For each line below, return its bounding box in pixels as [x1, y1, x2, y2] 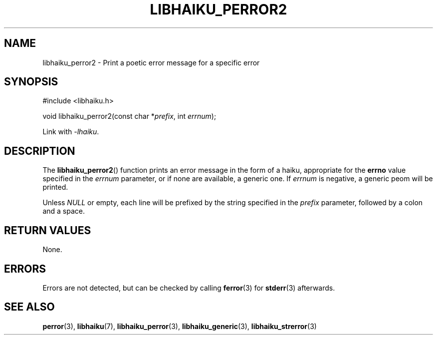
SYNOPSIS [4, 75, 58, 88]
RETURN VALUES [4, 224, 91, 237]
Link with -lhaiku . [42, 127, 99, 136]
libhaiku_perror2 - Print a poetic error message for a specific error [42, 58, 260, 67]
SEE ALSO [4, 301, 55, 314]
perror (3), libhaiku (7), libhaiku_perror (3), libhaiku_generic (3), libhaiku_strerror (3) [42, 322, 317, 331]
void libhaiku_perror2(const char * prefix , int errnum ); [42, 112, 217, 121]
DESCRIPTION [4, 144, 75, 157]
